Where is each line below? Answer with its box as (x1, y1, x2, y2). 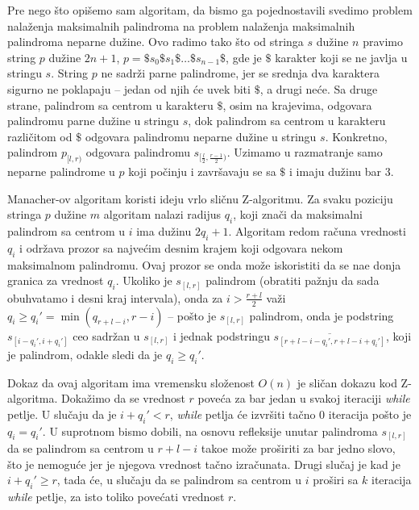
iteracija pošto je (328, 405, 412, 422)
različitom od (7, 127, 73, 144)
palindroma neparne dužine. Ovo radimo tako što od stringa (7, 33, 304, 50)
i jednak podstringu (172, 327, 270, 344)
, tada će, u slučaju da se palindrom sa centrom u (56, 471, 301, 488)
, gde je (226, 48, 262, 65)
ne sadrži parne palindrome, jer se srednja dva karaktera (101, 65, 380, 82)
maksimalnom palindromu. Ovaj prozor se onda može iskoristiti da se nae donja (7, 256, 401, 273)
